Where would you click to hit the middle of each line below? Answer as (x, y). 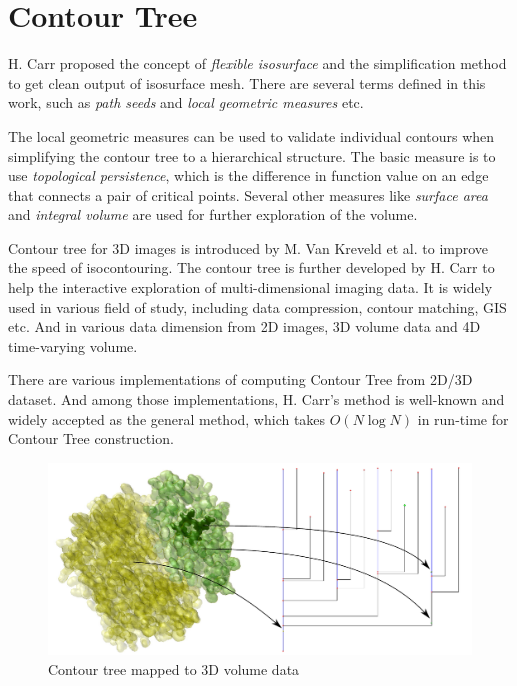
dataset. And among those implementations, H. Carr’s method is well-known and (256, 399)
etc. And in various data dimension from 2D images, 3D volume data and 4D (244, 326)
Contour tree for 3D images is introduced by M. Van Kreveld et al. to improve (248, 247)
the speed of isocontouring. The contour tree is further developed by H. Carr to (251, 267)
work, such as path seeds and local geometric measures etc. (186, 102)
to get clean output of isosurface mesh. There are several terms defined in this (247, 82)
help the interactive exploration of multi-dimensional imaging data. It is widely (250, 287)
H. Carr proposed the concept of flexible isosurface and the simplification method (257, 63)
